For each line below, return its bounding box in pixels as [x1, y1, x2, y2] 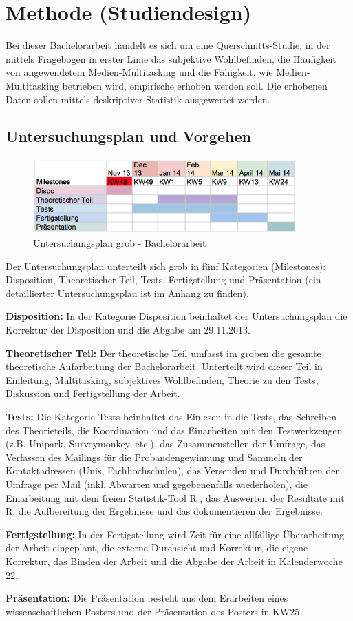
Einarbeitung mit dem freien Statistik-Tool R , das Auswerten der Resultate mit [6, 490, 345, 505]
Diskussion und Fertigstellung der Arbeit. [6, 386, 180, 400]
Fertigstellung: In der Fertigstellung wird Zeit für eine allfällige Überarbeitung [6, 527, 344, 541]
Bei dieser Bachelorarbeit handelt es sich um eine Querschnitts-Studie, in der [6, 38, 330, 52]
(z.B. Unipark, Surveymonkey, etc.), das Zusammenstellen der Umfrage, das [6, 436, 325, 451]
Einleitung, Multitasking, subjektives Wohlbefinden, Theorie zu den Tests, [6, 372, 319, 387]
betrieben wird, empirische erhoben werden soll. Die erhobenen [62, 78, 328, 92]
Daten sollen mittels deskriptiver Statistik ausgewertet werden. [6, 92, 270, 106]
